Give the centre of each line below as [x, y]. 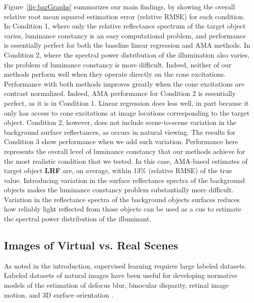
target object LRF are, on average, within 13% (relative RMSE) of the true [118, 170]
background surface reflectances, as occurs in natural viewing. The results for [120, 132]
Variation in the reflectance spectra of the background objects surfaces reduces [122, 199]
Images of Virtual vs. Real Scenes [91, 245]
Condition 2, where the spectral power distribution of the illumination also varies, [127, 54]
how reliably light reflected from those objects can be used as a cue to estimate [123, 209]
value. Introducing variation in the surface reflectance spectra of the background [125, 180]
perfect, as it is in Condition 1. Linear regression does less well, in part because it [127, 103]
